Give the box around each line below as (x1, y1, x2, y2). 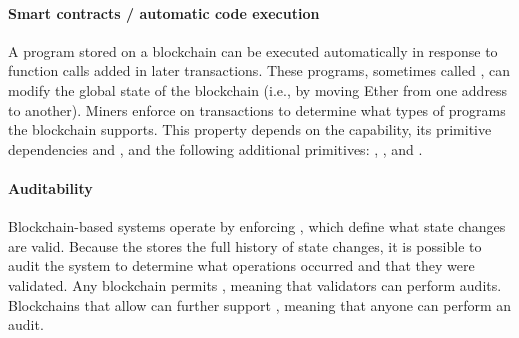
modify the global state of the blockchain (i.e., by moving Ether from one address (8, 79, 508, 100)
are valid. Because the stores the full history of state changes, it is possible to (8, 235, 482, 256)
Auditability (8, 177, 93, 198)
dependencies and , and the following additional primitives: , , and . (8, 138, 423, 159)
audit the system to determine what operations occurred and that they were (8, 255, 475, 276)
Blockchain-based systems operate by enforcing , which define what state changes (8, 216, 506, 237)
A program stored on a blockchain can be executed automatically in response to (8, 40, 498, 61)
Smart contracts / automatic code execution (8, 2, 320, 23)
